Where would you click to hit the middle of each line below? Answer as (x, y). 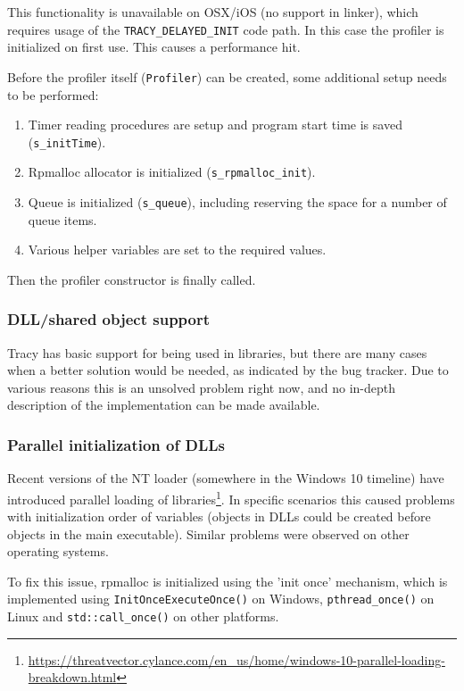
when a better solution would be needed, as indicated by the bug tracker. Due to (228, 370)
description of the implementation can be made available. (164, 405)
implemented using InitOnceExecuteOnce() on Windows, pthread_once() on (221, 599)
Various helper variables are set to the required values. (177, 250)
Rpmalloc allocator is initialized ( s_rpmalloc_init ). (172, 172)
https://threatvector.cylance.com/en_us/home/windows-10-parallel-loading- (236, 659)
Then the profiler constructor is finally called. (132, 279)
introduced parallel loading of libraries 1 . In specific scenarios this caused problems (231, 497)
